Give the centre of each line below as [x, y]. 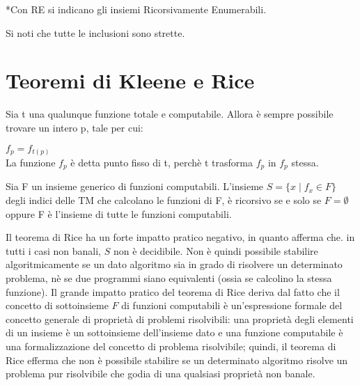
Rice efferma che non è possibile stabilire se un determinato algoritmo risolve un [177, 360]
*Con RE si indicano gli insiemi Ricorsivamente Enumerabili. [136, 9]
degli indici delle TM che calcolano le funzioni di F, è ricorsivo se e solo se [164, 200]
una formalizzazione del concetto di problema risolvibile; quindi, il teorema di [171, 346]
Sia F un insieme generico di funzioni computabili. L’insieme [135, 186]
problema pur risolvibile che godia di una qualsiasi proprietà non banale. [161, 374]
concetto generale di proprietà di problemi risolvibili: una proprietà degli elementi [180, 319]
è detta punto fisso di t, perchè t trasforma [162, 163]
